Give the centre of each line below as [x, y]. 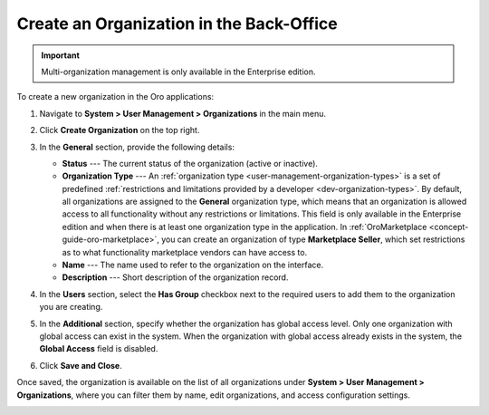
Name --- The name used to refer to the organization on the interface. [193, 265]
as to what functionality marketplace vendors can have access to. [185, 252]
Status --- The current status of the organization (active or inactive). [190, 163]
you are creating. [71, 307]
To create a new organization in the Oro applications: [115, 97]
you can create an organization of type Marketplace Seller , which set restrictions [313, 239]
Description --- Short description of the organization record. [175, 277]
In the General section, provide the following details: [137, 147]
